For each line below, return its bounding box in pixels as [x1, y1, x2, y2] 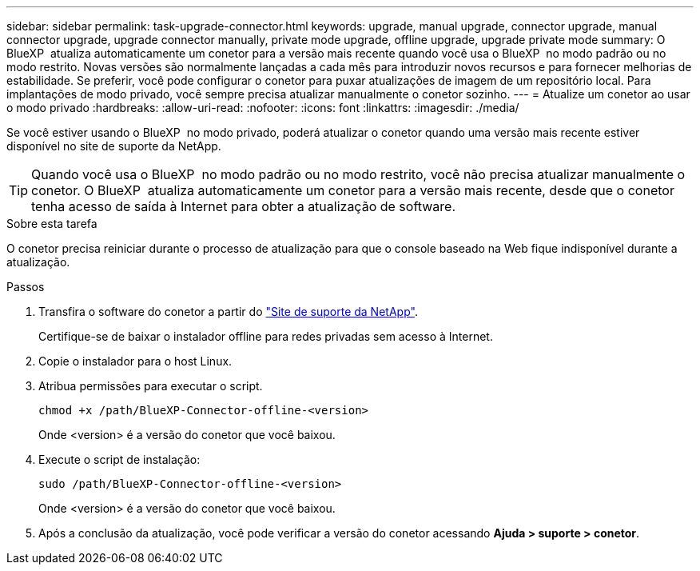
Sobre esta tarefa [6, 217, 97, 230]
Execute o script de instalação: [38, 453, 201, 466]
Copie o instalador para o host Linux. [38, 354, 233, 368]
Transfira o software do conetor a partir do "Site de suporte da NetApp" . [38, 305, 418, 318]
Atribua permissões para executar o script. [38, 379, 263, 393]
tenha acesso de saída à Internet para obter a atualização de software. [31, 198, 456, 214]
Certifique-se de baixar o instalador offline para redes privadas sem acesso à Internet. [38, 329, 493, 343]
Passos [6, 280, 45, 293]
